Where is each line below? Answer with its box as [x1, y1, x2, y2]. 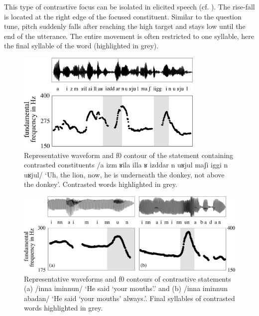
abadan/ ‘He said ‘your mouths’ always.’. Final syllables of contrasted [24, 293, 235, 303]
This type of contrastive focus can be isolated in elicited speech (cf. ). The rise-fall [4, 1, 255, 11]
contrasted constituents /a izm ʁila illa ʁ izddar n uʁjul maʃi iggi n [24, 159, 228, 170]
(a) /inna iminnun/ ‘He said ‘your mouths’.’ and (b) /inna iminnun [24, 283, 228, 294]
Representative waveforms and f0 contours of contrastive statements [24, 273, 231, 284]
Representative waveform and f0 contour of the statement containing [24, 150, 234, 160]
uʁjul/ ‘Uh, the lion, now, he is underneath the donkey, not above [24, 169, 225, 179]
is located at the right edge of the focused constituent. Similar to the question [4, 11, 242, 21]
